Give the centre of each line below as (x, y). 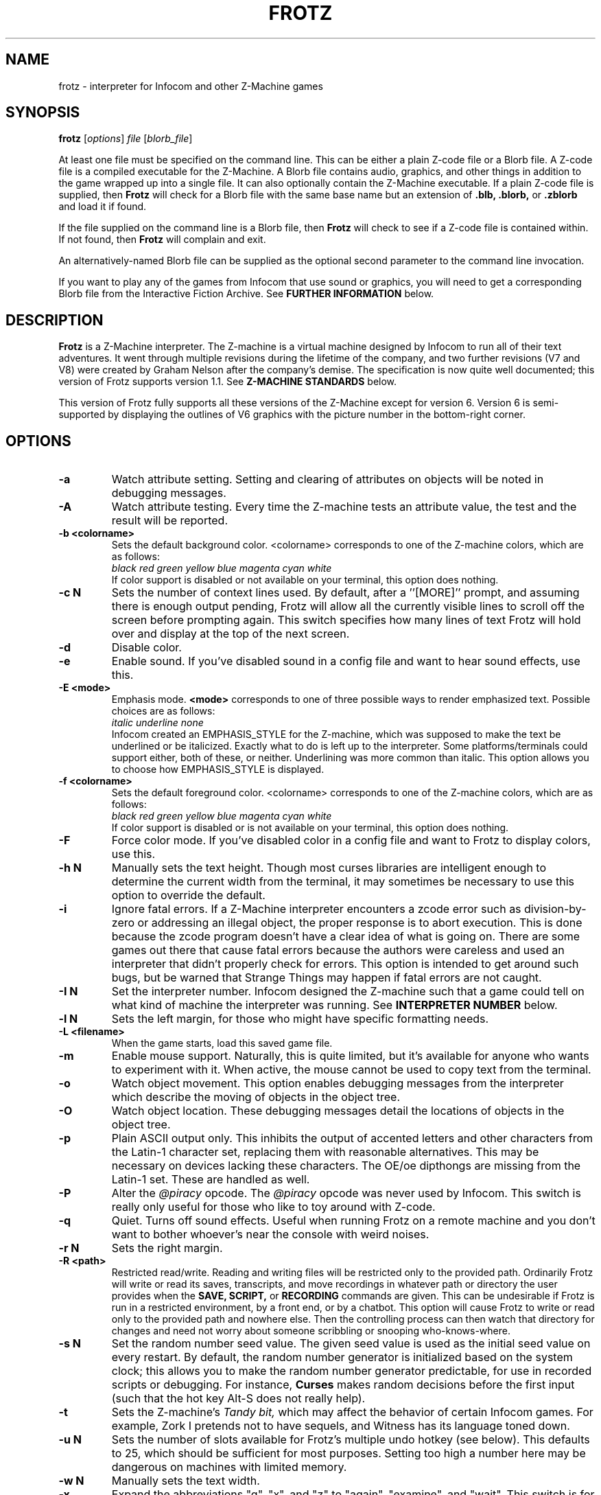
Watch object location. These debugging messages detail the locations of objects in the (338, 1111)
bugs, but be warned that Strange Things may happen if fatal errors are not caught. (327, 978)
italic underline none (157, 723)
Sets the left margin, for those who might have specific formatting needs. (300, 1019)
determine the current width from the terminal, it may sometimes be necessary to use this (343, 882)
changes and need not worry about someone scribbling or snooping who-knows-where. (311, 1331)
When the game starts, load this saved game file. (222, 1043)
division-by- (555, 909)
